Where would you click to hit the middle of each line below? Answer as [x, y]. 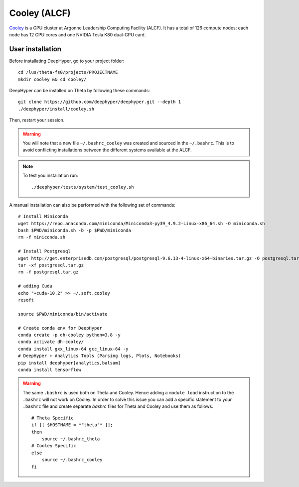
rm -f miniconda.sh [42, 237]
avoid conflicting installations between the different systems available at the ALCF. [107, 150]
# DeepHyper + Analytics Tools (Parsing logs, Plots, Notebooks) [100, 356]
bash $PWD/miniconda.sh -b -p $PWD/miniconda [75, 231]
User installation [35, 49]
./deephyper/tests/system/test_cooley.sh [83, 187]
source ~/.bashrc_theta [71, 439]
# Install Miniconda [43, 216]
